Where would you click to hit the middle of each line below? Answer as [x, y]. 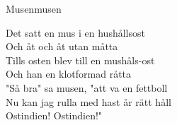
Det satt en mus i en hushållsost [75, 32]
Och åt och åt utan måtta [62, 46]
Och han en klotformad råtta [69, 74]
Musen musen [34, 8]
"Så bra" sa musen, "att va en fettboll [87, 87]
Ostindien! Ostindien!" [54, 115]
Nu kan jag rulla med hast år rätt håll [88, 101]
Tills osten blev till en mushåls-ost [80, 60]
